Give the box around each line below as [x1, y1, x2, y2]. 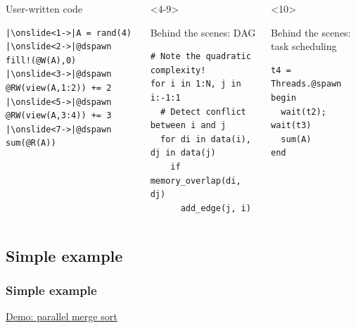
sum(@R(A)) [6, 138, 56, 149]
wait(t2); [281, 106, 326, 117]
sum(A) [281, 134, 312, 144]
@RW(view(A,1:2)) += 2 [6, 82, 112, 93]
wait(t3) [271, 120, 312, 131]
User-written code [6, 1, 83, 15]
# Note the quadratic [150, 51, 251, 62]
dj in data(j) [150, 148, 216, 158]
